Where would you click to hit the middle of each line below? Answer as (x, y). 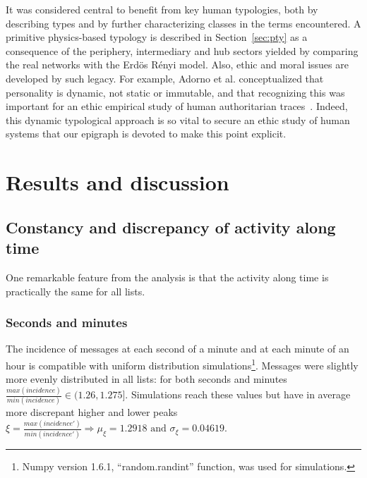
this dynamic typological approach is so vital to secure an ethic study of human (178, 119)
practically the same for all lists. (76, 291)
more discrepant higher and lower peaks (92, 412)
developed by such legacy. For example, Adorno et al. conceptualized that (165, 78)
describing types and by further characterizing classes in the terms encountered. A (183, 23)
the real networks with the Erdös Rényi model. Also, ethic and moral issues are (177, 65)
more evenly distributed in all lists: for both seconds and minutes (146, 379)
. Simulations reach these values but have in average (238, 394)
